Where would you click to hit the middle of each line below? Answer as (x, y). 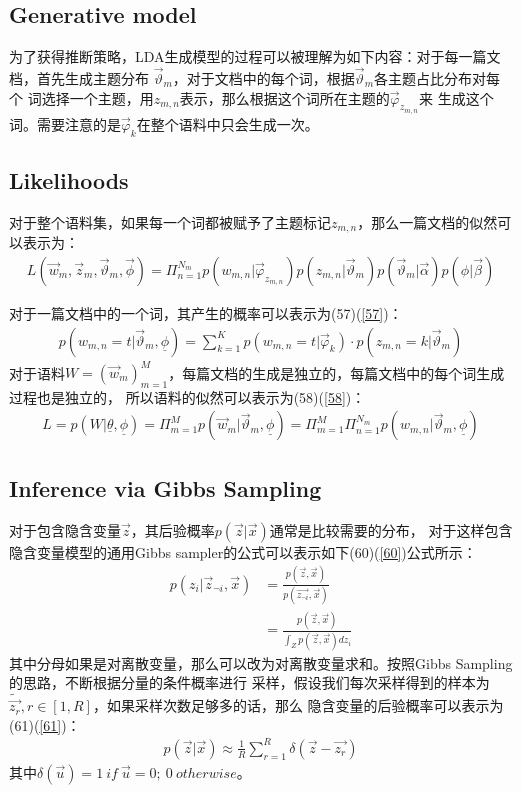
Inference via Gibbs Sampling (165, 487)
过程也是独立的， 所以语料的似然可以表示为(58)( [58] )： (187, 396)
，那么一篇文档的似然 (427, 221)
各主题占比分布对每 (437, 78)
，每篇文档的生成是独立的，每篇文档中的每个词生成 (336, 372)
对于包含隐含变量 (65, 529)
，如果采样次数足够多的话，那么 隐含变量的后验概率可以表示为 (298, 705)
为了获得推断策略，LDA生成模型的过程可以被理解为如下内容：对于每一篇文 (255, 56)
